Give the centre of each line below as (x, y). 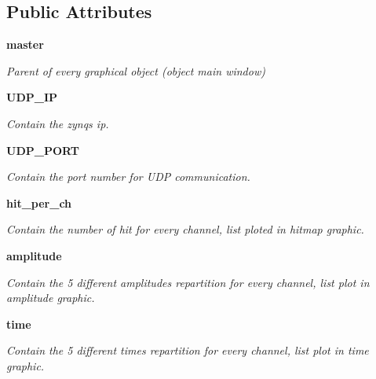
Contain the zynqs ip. (58, 123)
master (25, 44)
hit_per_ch (39, 202)
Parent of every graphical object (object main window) (136, 70)
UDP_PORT (43, 150)
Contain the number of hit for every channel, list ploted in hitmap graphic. (185, 229)
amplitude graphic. (51, 298)
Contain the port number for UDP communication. (128, 177)
